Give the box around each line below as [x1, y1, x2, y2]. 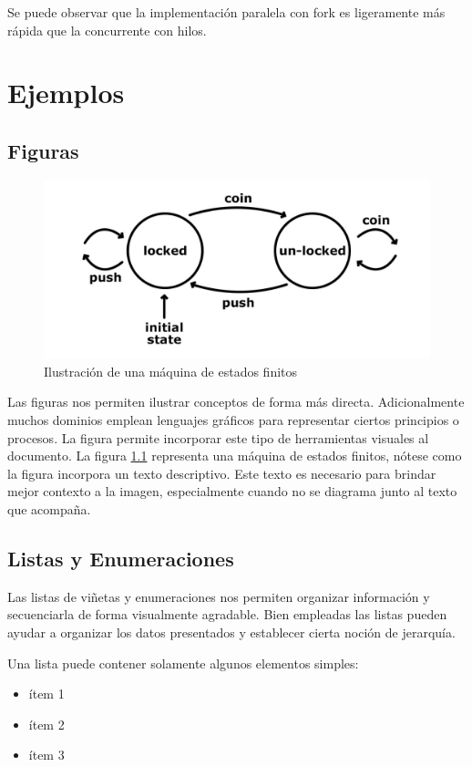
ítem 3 [28, 745, 65, 764]
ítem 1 [28, 684, 65, 703]
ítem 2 [28, 714, 65, 733]
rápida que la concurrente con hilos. [7, 20, 207, 39]
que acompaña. [7, 499, 91, 518]
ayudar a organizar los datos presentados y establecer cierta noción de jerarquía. [7, 622, 456, 641]
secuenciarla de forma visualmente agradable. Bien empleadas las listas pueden [7, 605, 447, 624]
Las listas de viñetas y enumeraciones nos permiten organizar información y [7, 586, 430, 606]
